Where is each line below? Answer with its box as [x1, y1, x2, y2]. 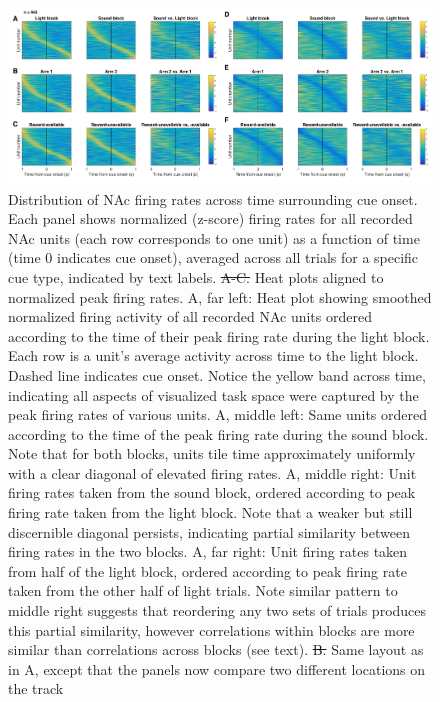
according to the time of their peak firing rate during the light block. [8, 325, 430, 346]
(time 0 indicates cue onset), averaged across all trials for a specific [8, 247, 419, 268]
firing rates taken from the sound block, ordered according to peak [8, 482, 416, 503]
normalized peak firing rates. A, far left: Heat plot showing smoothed [8, 286, 432, 307]
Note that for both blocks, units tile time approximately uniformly [8, 443, 416, 464]
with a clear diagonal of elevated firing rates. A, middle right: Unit [8, 462, 417, 483]
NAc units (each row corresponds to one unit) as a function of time [8, 227, 420, 248]
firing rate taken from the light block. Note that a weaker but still [8, 502, 413, 523]
